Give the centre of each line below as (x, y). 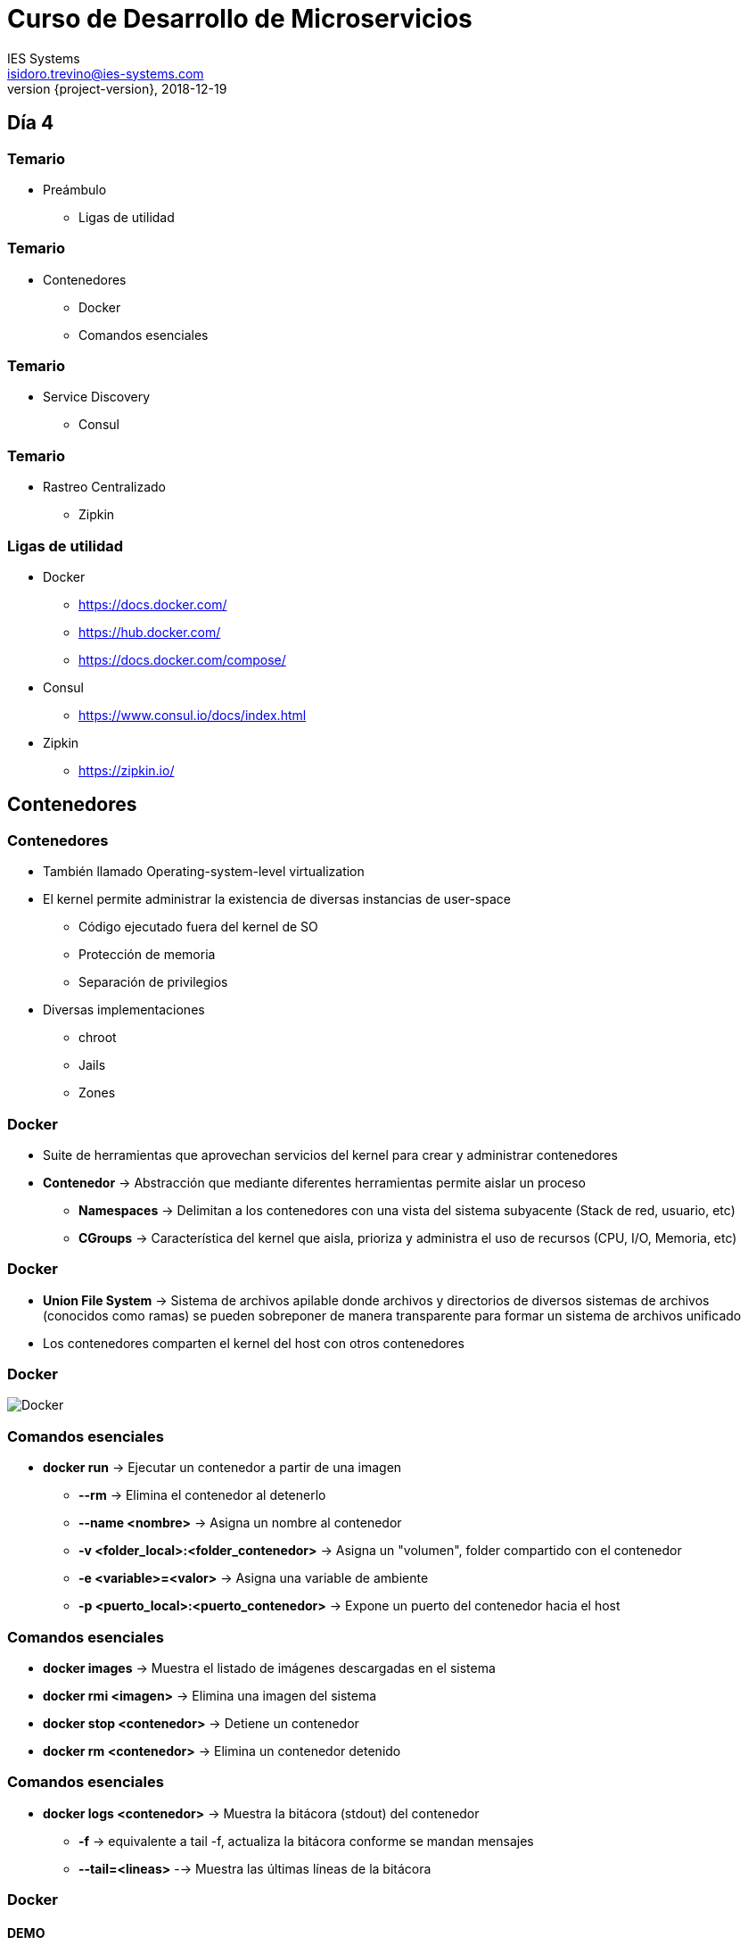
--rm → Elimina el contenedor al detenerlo (202, 1495)
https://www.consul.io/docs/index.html (193, 715)
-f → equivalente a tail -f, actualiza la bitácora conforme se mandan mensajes (306, 1841)
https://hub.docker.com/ (150, 632)
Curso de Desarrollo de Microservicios (240, 19)
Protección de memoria (147, 955)
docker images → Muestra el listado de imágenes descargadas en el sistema (269, 1668)
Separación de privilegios (153, 982)
